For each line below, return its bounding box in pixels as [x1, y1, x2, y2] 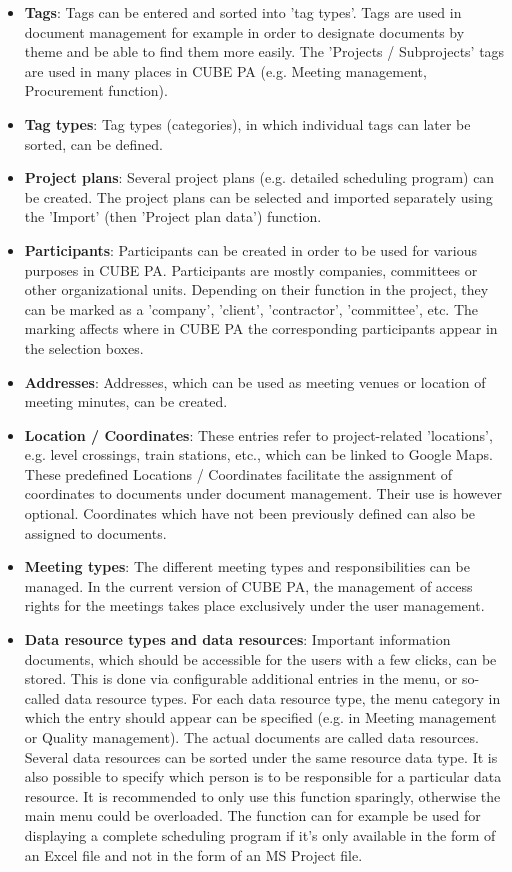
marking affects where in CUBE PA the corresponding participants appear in [24, 318, 498, 339]
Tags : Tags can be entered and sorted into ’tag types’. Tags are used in [24, 2, 462, 22]
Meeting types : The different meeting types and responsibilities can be [24, 556, 470, 577]
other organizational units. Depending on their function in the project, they [24, 279, 489, 300]
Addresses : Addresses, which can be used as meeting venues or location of [24, 371, 486, 392]
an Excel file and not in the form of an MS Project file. [24, 844, 363, 865]
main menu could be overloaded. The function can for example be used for [24, 805, 481, 826]
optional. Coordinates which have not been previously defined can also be [24, 503, 476, 524]
